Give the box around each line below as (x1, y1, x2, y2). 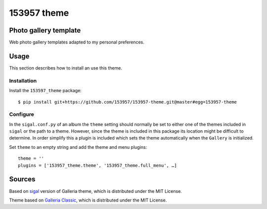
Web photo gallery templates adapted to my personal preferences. (9, 39, 144, 45)
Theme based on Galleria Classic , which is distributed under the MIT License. (9, 197, 167, 203)
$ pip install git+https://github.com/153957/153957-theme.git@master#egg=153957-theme (18, 99, 237, 104)
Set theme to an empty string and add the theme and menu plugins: (9, 144, 147, 150)
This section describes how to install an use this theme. (9, 65, 122, 71)
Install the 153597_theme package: (9, 88, 82, 94)
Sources (9, 175, 36, 183)
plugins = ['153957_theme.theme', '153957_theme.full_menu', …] (18, 163, 178, 168)
